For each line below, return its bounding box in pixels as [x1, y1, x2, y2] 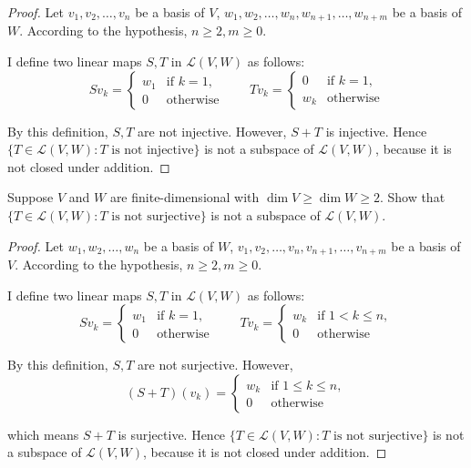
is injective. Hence [325, 121, 427, 140]
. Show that [379, 188, 445, 207]
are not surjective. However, [138, 355, 293, 374]
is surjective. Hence [118, 424, 226, 443]
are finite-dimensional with [109, 188, 260, 207]
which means [7, 424, 79, 443]
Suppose [7, 188, 54, 207]
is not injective [111, 144, 194, 158]
